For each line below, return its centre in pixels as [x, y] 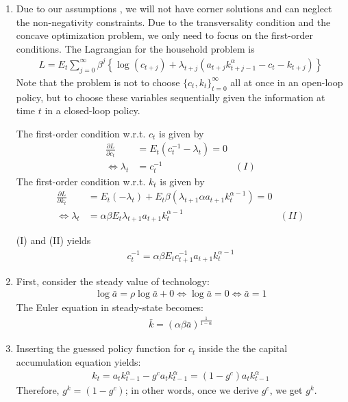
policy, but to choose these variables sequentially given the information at [171, 97]
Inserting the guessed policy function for [101, 348]
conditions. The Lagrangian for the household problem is [135, 48]
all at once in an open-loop [287, 82]
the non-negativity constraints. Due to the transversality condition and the [173, 22]
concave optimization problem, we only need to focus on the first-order [164, 35]
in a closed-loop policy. [92, 110]
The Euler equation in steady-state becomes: [110, 307]
